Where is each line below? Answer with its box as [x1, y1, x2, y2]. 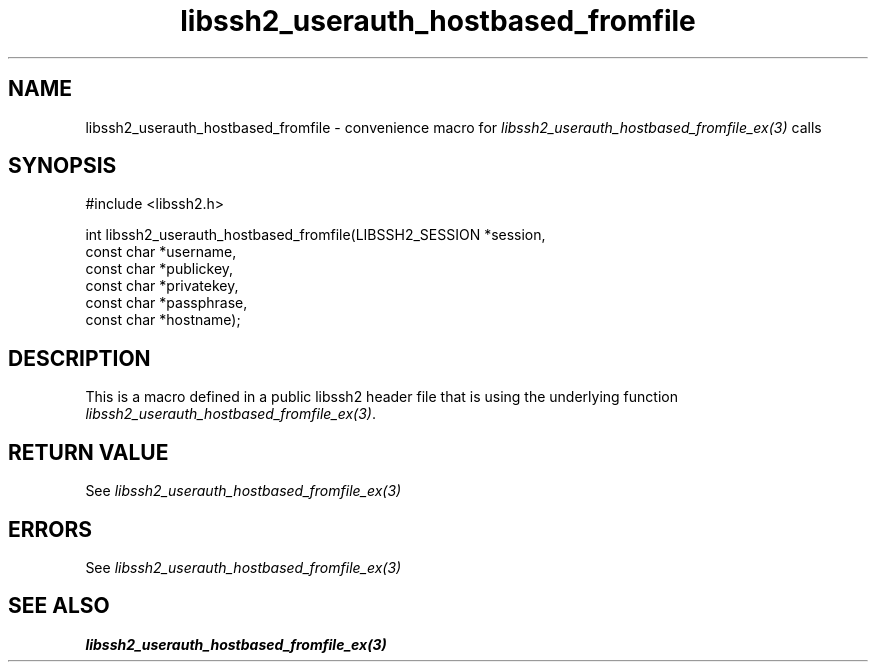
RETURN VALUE [8, 439, 169, 465]
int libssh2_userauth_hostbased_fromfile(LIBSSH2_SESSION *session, [85, 226, 546, 244]
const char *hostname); [85, 311, 241, 329]
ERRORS [8, 516, 93, 542]
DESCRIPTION [8, 345, 151, 371]
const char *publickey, [85, 260, 234, 278]
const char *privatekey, [85, 277, 239, 295]
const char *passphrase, [85, 294, 248, 312]
